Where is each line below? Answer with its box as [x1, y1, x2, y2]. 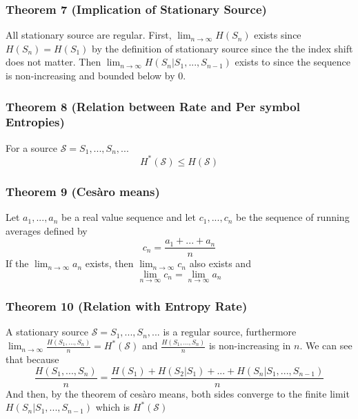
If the [6, 256, 29, 271]
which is [95, 400, 130, 414]
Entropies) [6, 113, 65, 130]
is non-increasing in [208, 338, 291, 353]
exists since [254, 28, 301, 42]
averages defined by [6, 223, 88, 237]
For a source [6, 140, 58, 155]
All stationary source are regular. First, [6, 28, 172, 42]
